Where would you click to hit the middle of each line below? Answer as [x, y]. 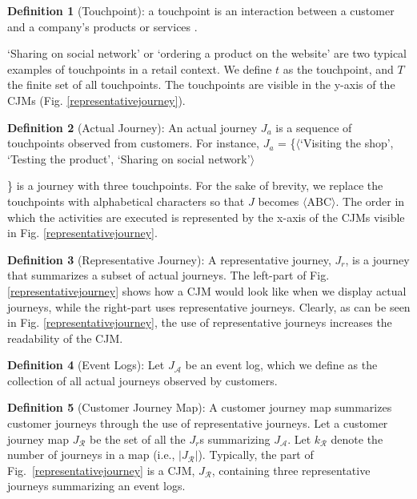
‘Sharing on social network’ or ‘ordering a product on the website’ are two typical [207, 53]
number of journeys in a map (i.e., [91, 455]
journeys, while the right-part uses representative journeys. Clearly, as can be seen [209, 306]
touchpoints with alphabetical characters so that [126, 201]
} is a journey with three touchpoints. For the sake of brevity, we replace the [195, 185]
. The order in [370, 201]
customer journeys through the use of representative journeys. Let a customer [198, 423]
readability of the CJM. [65, 338]
